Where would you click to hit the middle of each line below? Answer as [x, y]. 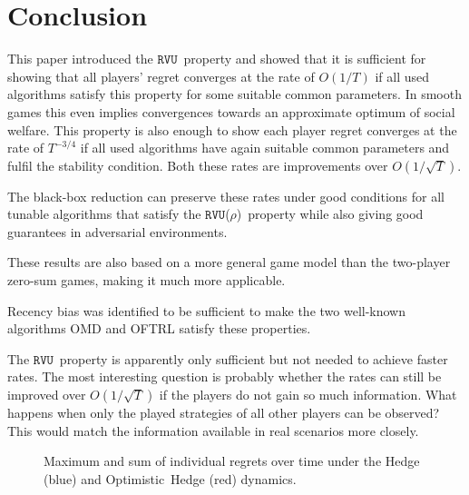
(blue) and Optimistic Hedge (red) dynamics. [170, 478]
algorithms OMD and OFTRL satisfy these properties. [159, 328]
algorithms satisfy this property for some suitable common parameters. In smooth [234, 94]
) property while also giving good [330, 214]
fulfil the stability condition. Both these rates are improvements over [198, 165]
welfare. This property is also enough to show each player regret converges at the [232, 129]
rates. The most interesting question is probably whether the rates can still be [225, 376]
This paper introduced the [80, 59]
